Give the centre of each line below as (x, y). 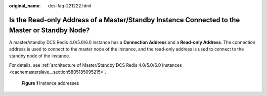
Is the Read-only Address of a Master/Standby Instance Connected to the (125, 20)
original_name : (25, 6)
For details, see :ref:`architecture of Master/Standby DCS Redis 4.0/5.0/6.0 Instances (96, 65)
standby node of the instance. (40, 56)
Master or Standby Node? (49, 30)
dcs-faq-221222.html (70, 6)
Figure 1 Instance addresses (50, 83)
